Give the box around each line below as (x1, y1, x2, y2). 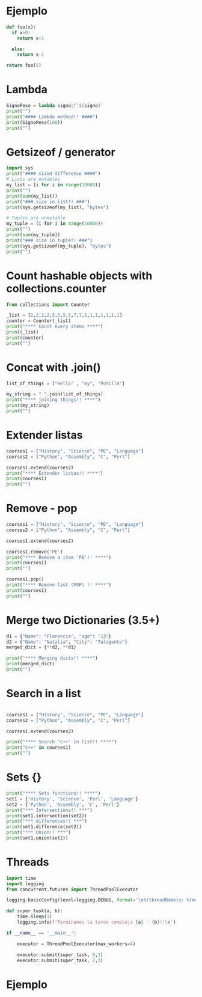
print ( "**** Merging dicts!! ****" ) (6, 655, 98, 662)
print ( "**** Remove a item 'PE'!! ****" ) (6, 554, 112, 560)
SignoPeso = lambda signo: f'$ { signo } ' (6, 103, 103, 109)
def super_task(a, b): (6, 908, 63, 914)
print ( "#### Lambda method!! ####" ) (6, 114, 98, 120)
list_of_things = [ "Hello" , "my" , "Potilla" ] (6, 380, 125, 386)
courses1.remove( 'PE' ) (6, 549, 63, 555)
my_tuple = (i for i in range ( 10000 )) (6, 221, 103, 227)
